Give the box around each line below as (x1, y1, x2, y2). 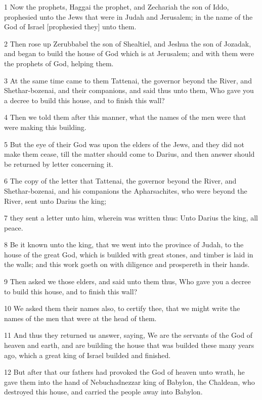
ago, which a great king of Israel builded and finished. (4, 349, 171, 360)
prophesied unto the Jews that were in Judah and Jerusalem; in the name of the (4, 11, 253, 22)
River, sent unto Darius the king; (4, 195, 107, 206)
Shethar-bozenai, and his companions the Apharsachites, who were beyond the (4, 185, 247, 196)
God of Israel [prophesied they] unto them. (4, 21, 137, 32)
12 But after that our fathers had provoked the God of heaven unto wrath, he (4, 367, 245, 377)
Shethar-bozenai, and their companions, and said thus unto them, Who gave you (4, 85, 254, 96)
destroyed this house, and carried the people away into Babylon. (4, 386, 203, 397)
